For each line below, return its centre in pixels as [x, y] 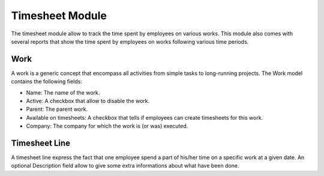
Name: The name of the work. [63, 92]
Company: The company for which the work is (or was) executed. [107, 126]
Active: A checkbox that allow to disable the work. [88, 101]
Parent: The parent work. [57, 109]
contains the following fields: [46, 81]
